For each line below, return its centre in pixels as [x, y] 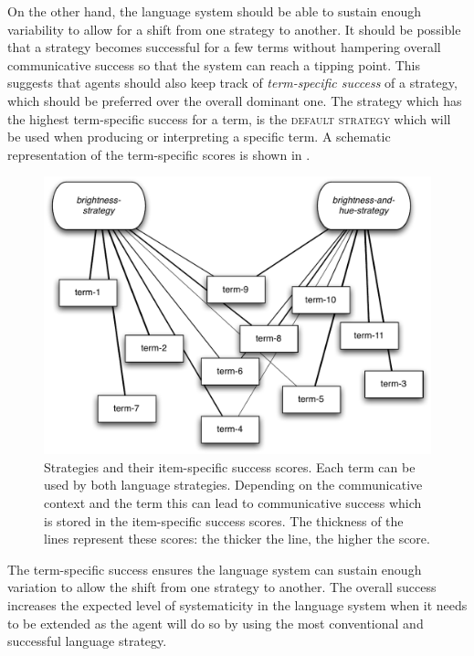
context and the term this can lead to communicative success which [233, 503]
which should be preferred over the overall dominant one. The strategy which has [235, 100]
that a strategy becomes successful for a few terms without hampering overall [224, 47]
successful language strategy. [87, 641]
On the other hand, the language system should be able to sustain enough [215, 11]
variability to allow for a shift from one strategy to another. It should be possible [234, 29]
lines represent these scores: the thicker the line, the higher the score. [237, 539]
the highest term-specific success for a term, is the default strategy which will [229, 118]
